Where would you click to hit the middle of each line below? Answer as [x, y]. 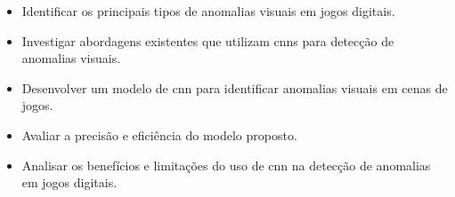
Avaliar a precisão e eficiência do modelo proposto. [159, 134]
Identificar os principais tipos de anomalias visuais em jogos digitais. [208, 11]
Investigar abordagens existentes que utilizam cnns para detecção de [208, 40]
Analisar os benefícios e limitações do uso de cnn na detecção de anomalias [226, 165]
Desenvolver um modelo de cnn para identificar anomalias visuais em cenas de [235, 87]
